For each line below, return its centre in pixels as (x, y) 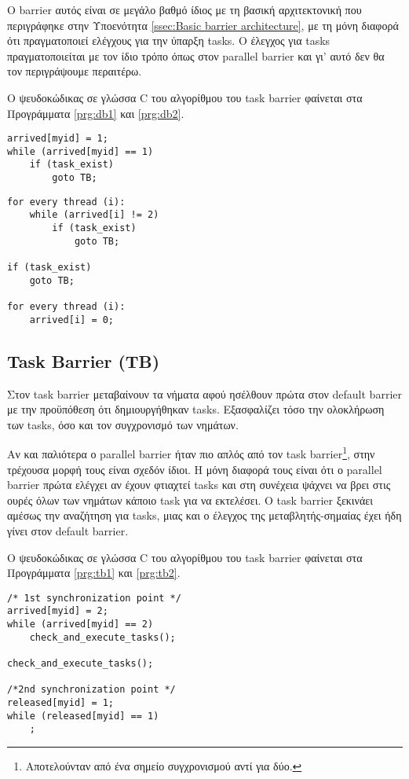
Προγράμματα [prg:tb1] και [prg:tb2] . (94, 573)
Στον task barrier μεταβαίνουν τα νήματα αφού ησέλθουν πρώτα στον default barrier (204, 393)
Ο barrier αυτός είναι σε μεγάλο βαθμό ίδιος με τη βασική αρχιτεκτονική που (184, 9)
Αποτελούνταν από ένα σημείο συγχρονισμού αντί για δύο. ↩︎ (164, 765)
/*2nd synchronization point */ (91, 690)
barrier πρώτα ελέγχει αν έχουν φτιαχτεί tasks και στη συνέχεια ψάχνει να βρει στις (199, 485)
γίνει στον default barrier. (68, 530)
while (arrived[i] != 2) (94, 215)
